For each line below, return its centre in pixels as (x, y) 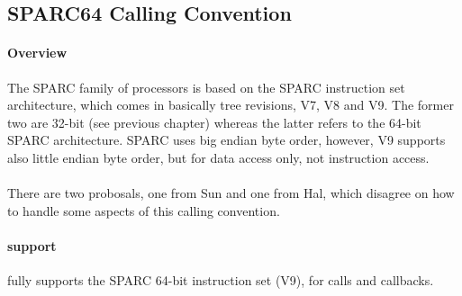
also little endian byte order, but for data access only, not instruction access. (218, 157)
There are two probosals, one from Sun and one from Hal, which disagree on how (231, 193)
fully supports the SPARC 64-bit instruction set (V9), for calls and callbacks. (221, 280)
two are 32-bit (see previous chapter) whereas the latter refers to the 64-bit (214, 122)
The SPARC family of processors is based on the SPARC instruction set (206, 87)
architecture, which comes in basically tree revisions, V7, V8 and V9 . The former (231, 105)
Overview (37, 53)
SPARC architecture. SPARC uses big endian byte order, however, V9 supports (226, 140)
